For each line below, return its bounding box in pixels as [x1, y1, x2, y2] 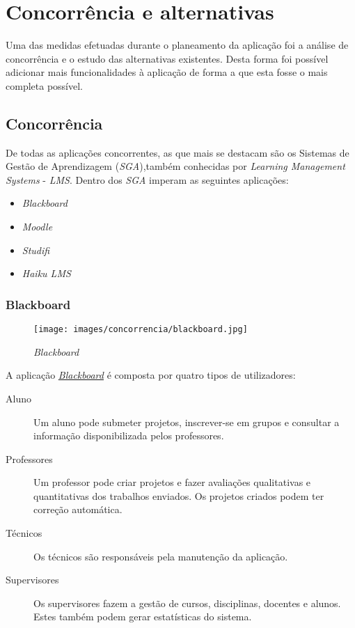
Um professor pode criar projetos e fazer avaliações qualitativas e [33, 475, 311, 489]
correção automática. [33, 502, 123, 517]
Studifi [22, 242, 50, 257]
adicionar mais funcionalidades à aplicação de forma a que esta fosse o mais [6, 65, 328, 79]
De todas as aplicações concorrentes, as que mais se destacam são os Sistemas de [6, 145, 349, 159]
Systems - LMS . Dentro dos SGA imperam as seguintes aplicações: [6, 172, 289, 187]
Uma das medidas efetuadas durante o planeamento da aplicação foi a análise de [6, 38, 349, 52]
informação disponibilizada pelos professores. [33, 428, 224, 443]
